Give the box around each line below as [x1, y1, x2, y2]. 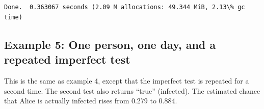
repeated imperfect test [4, 51, 130, 67]
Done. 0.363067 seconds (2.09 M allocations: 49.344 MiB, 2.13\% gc [4, 4, 245, 11]
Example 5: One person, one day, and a [4, 36, 216, 52]
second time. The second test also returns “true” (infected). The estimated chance [4, 85, 260, 96]
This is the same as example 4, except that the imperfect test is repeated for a [4, 75, 249, 86]
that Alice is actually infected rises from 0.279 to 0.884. [4, 95, 177, 106]
